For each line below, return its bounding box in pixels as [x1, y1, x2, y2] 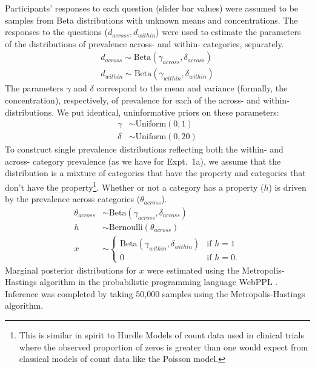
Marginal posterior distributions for [5, 263, 137, 276]
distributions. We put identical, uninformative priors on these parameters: [5, 105, 279, 118]
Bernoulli [108, 223, 143, 232]
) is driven [268, 180, 307, 193]
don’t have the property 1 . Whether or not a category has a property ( [5, 179, 264, 193]
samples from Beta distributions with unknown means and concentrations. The [5, 13, 298, 26]
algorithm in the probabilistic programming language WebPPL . [39, 275, 278, 288]
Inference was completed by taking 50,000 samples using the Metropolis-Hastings [5, 287, 305, 300]
